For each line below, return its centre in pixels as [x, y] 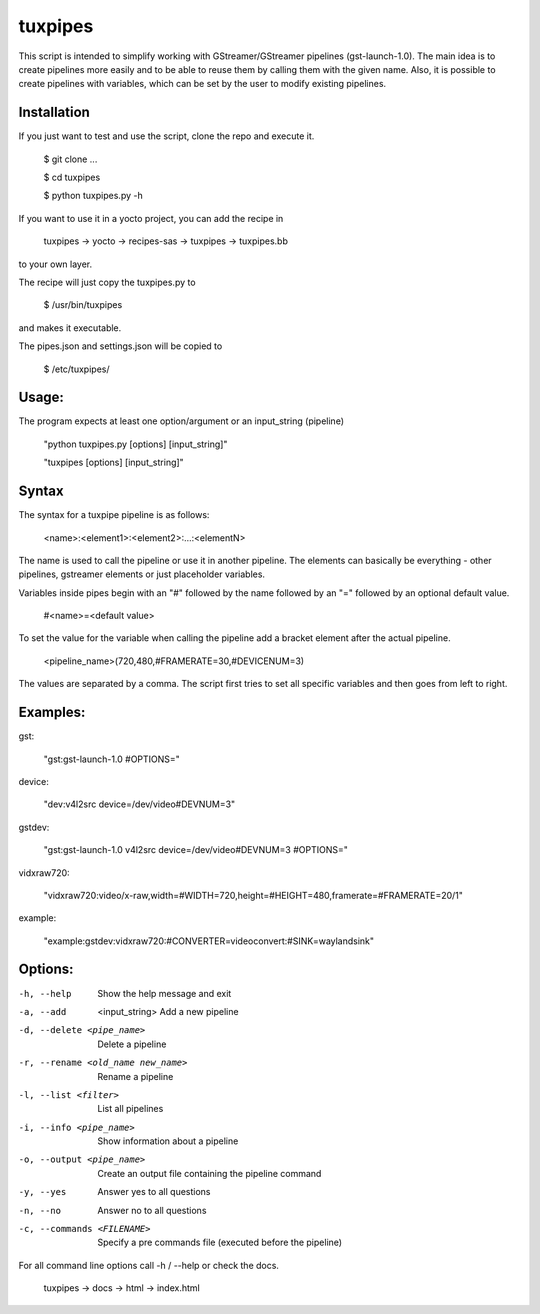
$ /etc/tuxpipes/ [76, 369]
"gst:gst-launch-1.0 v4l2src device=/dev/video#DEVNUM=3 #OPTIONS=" [196, 850]
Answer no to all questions [152, 1210]
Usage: [41, 397]
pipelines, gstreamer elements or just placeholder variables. [141, 574]
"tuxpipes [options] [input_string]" [113, 462]
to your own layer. [55, 264]
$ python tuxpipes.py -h [93, 196]
